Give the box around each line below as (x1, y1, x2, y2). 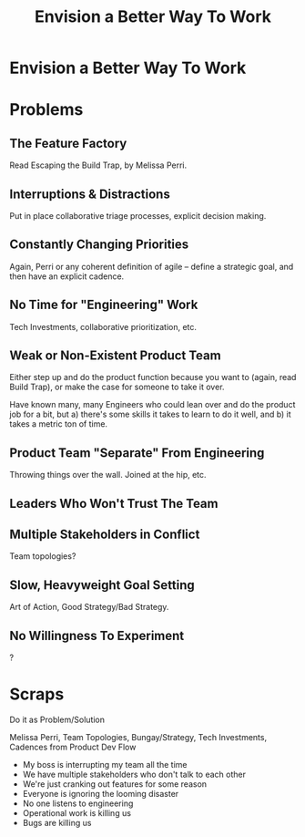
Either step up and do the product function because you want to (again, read (9, 372, 297, 383)
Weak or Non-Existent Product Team (9, 348, 221, 364)
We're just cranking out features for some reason (22, 779, 208, 790)
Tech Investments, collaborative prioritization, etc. (9, 321, 198, 332)
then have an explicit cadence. (9, 271, 125, 282)
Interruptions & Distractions (9, 186, 170, 201)
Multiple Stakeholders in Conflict (9, 527, 200, 542)
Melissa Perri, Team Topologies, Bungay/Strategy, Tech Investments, (9, 732, 267, 743)
